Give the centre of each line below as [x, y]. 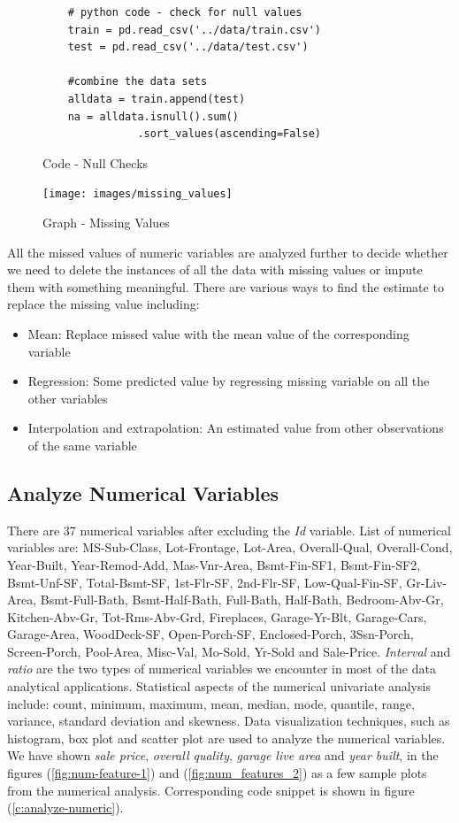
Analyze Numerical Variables [143, 492]
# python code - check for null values [185, 12]
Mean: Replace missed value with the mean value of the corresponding [218, 333]
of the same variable [82, 445]
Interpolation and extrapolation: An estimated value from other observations [236, 428]
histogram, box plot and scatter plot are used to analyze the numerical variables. [226, 738]
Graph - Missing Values [106, 222]
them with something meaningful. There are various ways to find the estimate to [226, 286]
